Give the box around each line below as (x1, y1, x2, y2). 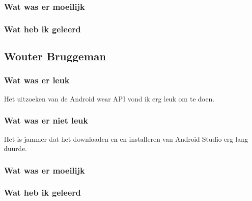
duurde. (4, 143, 27, 153)
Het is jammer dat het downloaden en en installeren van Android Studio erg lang (4, 133, 248, 144)
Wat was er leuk (4, 74, 70, 86)
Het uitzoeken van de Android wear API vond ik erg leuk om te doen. (4, 93, 215, 103)
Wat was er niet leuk (4, 114, 88, 126)
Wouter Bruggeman (4, 49, 106, 64)
